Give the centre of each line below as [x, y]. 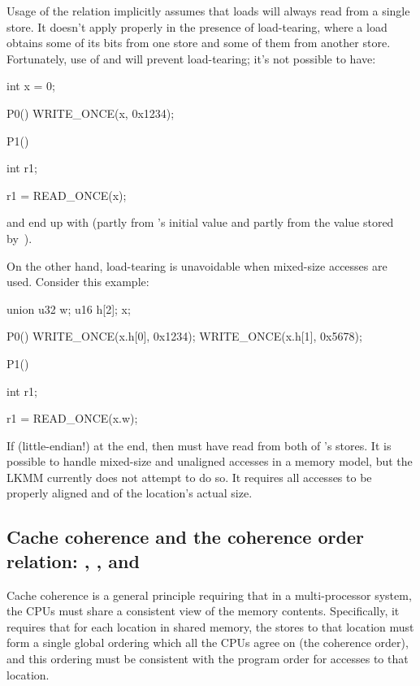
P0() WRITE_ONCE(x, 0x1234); [91, 113]
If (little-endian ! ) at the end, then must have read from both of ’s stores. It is [199, 445]
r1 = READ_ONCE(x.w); [72, 418]
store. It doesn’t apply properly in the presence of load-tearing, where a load [197, 26]
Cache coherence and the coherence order [185, 537]
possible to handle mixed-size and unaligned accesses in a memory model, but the [210, 461]
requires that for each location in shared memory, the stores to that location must [210, 626]
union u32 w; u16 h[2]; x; [69, 308]
